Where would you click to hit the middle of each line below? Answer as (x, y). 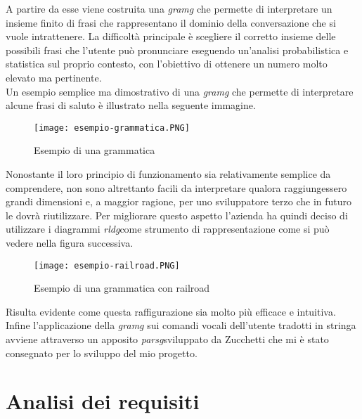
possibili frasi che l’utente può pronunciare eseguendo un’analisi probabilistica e (177, 50)
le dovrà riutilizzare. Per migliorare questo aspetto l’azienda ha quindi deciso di (177, 215)
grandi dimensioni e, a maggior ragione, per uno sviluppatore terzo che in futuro (179, 201)
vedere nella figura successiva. (70, 242)
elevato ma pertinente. (54, 77)
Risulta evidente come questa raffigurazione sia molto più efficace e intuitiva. (171, 311)
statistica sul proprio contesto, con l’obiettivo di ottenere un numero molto (167, 64)
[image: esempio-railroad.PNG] (107, 265)
